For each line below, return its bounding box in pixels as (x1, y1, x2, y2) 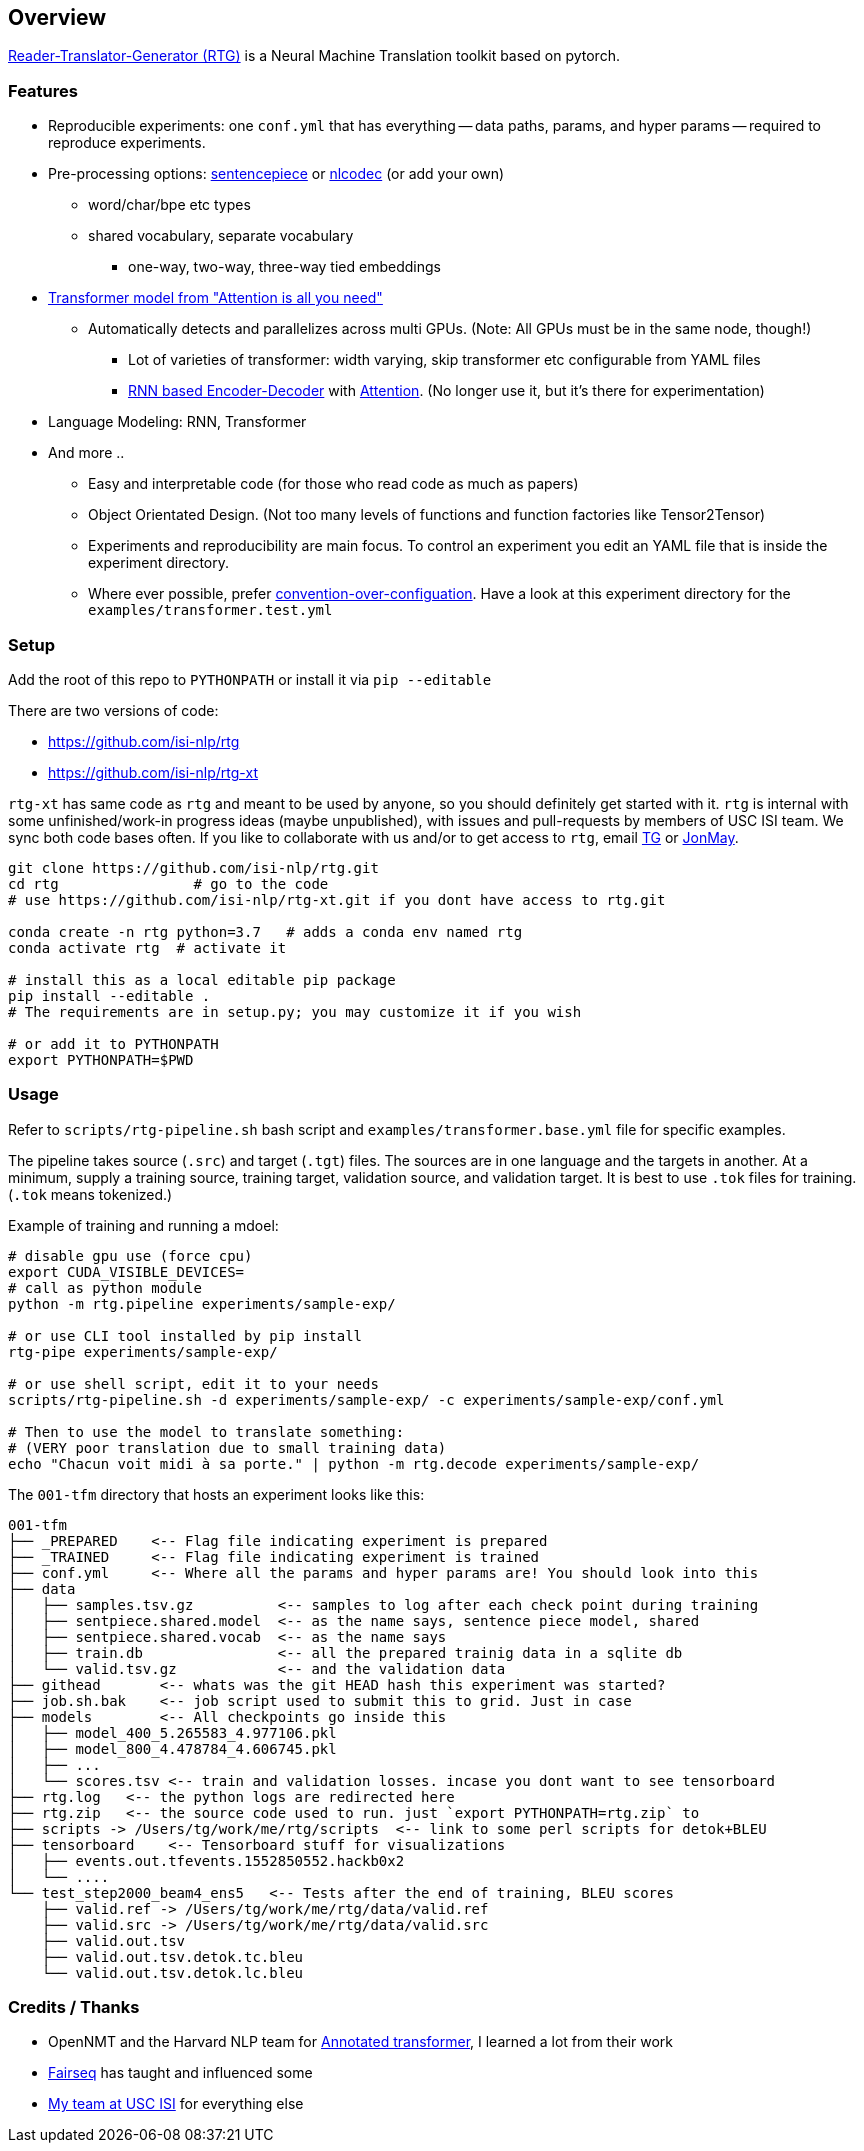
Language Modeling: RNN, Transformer (48, 413, 307, 431)
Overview (8, 5, 107, 30)
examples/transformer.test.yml (88, 602, 333, 619)
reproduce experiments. (48, 134, 206, 152)
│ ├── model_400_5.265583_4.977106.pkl (8, 1724, 337, 1741)
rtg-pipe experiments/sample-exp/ (8, 1343, 278, 1360)
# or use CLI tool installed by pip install (8, 1327, 363, 1344)
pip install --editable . (8, 987, 211, 1004)
